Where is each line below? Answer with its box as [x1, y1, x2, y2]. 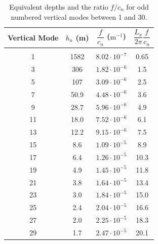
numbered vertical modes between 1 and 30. [11, 11, 147, 22]
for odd [126, 2, 149, 12]
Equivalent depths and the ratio [9, 2, 108, 12]
